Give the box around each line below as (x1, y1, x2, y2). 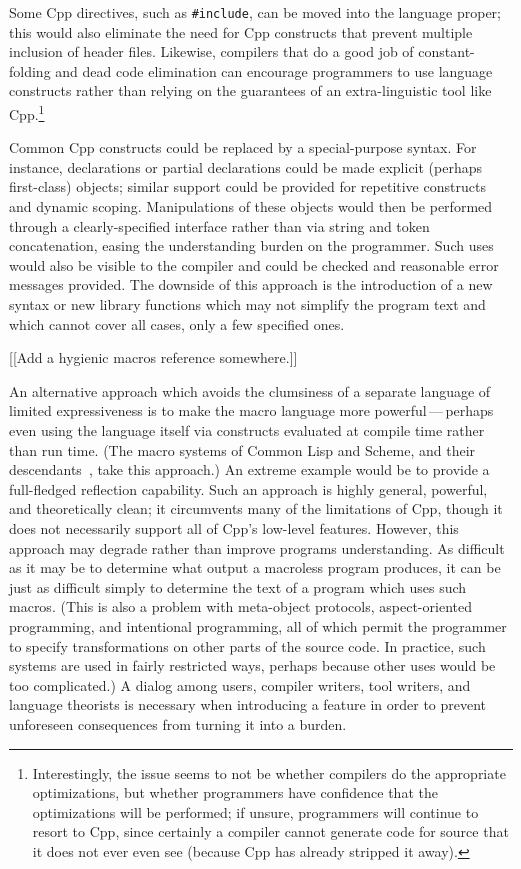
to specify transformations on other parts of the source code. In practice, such (9, 635, 486, 656)
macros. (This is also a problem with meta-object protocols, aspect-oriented (9, 596, 472, 617)
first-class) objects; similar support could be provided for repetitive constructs (9, 176, 486, 197)
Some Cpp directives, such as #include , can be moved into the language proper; (9, 2, 502, 22)
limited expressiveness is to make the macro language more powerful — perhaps (9, 400, 494, 421)
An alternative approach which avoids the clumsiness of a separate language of (9, 380, 491, 401)
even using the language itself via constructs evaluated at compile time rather (9, 420, 485, 440)
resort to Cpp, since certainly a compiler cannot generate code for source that (32, 821, 509, 842)
